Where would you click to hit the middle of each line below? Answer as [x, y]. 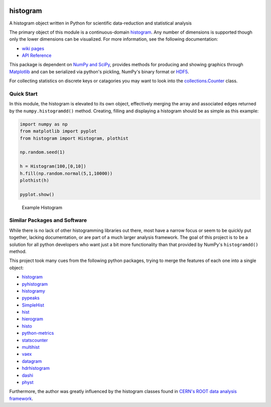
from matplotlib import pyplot [58, 131]
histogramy [33, 291]
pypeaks [31, 298]
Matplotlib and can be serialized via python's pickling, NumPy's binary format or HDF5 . [99, 72]
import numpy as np [44, 124]
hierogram [33, 319]
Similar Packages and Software [48, 220]
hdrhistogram [36, 368]
